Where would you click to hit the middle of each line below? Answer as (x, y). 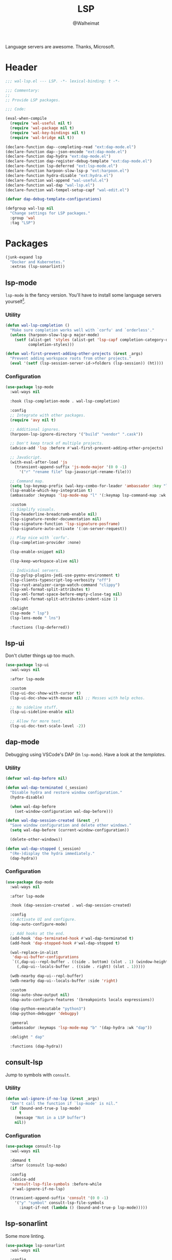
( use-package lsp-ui (27, 665)
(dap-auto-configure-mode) (39, 924)
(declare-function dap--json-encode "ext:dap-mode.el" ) (66, 152)
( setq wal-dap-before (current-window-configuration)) (70, 830)
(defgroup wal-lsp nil (29, 209)
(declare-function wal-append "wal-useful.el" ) (57, 180)
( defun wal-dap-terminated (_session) (47, 788)
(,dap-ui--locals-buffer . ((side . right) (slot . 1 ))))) (81, 967)
